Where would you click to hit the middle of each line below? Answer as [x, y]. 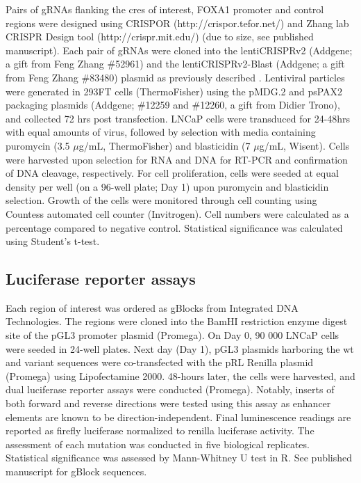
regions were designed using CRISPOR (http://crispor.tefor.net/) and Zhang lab [177, 23]
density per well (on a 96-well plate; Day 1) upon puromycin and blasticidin [167, 186]
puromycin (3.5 [38, 145]
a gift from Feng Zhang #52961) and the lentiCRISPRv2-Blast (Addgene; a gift [175, 64]
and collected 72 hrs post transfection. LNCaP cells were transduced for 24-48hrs [178, 118]
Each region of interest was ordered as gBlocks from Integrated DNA [152, 307]
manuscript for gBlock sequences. [76, 472]
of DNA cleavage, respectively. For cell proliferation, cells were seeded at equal [172, 173]
